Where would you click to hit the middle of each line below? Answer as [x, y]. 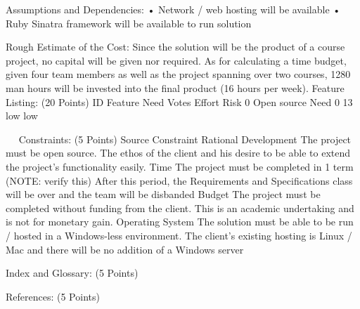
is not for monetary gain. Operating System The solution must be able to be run [180, 222]
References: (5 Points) [53, 296]
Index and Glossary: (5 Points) [72, 273]
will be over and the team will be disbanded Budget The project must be [163, 194]
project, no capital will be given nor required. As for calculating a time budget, [176, 60]
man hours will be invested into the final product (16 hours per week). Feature [175, 87]
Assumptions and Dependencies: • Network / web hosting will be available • [173, 9]
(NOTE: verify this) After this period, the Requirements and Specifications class [179, 180]
